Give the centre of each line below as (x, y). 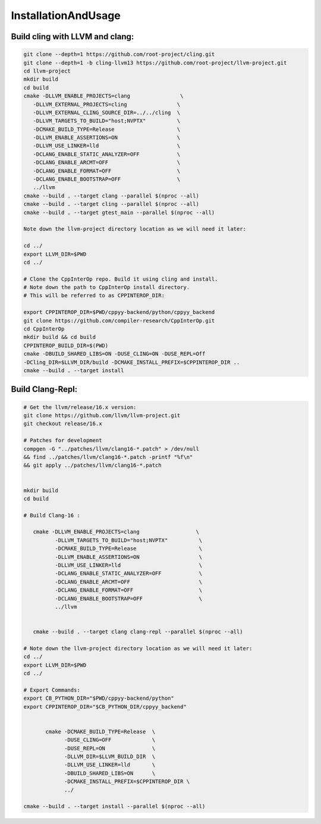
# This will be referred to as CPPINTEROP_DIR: (94, 295)
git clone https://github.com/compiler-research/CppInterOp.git (119, 320)
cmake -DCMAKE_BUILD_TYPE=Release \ (100, 732)
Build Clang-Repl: (44, 389)
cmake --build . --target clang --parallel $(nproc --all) (111, 196)
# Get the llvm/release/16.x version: (80, 407)
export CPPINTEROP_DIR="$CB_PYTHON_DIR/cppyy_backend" (105, 707)
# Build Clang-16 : (52, 515)
